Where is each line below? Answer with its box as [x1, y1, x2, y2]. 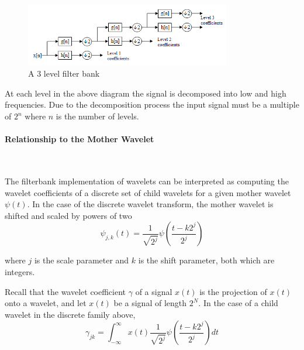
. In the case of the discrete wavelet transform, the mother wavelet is [27, 198, 274, 210]
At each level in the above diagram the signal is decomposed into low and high [5, 87, 286, 99]
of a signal [135, 285, 172, 297]
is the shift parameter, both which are [138, 254, 275, 266]
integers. [5, 266, 35, 277]
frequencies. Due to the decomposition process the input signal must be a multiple [5, 98, 299, 111]
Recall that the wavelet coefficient [5, 285, 126, 297]
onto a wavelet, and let [5, 297, 87, 309]
